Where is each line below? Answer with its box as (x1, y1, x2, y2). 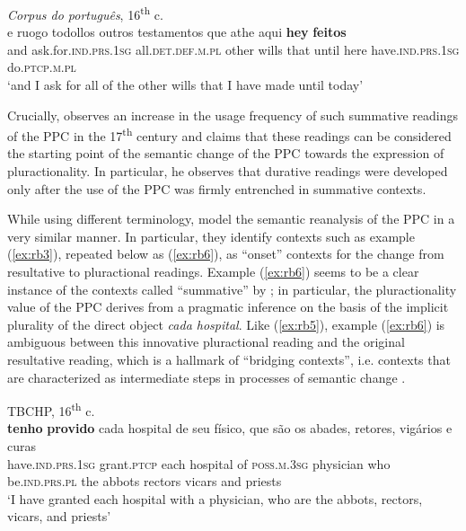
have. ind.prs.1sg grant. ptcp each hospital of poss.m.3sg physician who (7, 454, 391, 473)
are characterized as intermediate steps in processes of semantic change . (7, 367, 406, 386)
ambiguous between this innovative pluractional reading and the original (7, 332, 405, 351)
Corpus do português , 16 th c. (7, 3, 163, 23)
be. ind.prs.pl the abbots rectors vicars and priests (7, 472, 282, 491)
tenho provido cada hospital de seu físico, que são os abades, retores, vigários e (7, 419, 453, 438)
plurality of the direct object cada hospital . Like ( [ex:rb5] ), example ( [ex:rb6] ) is (7, 314, 445, 333)
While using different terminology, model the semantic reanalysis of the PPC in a (7, 209, 455, 228)
